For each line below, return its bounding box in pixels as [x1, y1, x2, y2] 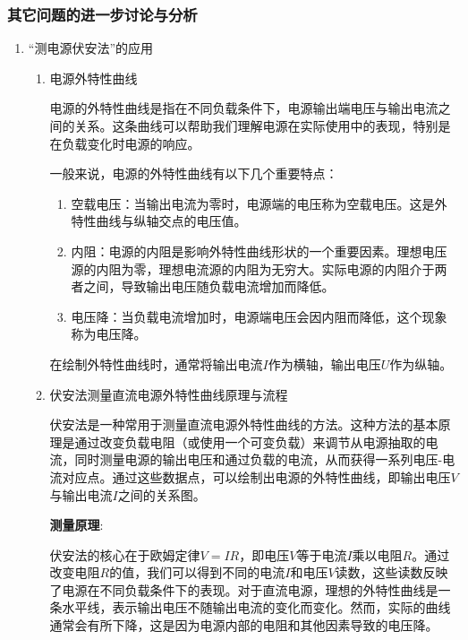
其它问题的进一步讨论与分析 [7, 3, 198, 25]
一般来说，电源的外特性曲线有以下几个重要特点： [49, 164, 338, 183]
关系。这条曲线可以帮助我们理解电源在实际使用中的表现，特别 [74, 117, 438, 134]
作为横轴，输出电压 [268, 354, 381, 373]
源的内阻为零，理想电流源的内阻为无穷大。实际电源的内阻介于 [71, 259, 435, 278]
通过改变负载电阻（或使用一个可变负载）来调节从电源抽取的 [74, 432, 426, 451]
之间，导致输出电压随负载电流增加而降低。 [83, 277, 335, 296]
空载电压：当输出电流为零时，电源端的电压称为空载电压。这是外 [71, 194, 447, 212]
